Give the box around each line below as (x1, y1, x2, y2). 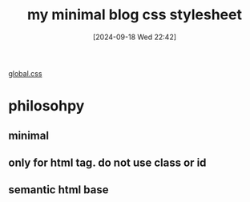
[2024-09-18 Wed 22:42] (92, 32, 177, 42)
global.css (8, 68, 42, 78)
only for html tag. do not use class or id (8, 156, 207, 169)
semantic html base (8, 183, 109, 197)
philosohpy (8, 97, 85, 115)
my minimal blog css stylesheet (26, 6, 243, 24)
